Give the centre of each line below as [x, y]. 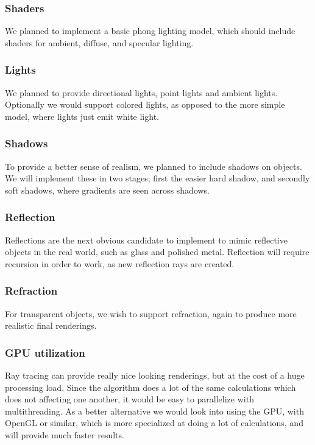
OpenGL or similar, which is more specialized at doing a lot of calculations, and [154, 423]
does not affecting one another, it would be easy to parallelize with [129, 399]
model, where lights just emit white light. [82, 116]
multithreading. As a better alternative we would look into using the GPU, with [154, 411]
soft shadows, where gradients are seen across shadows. [108, 190]
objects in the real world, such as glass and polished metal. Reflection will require [157, 252]
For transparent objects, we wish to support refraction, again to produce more [151, 313]
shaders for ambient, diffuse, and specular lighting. [99, 42]
